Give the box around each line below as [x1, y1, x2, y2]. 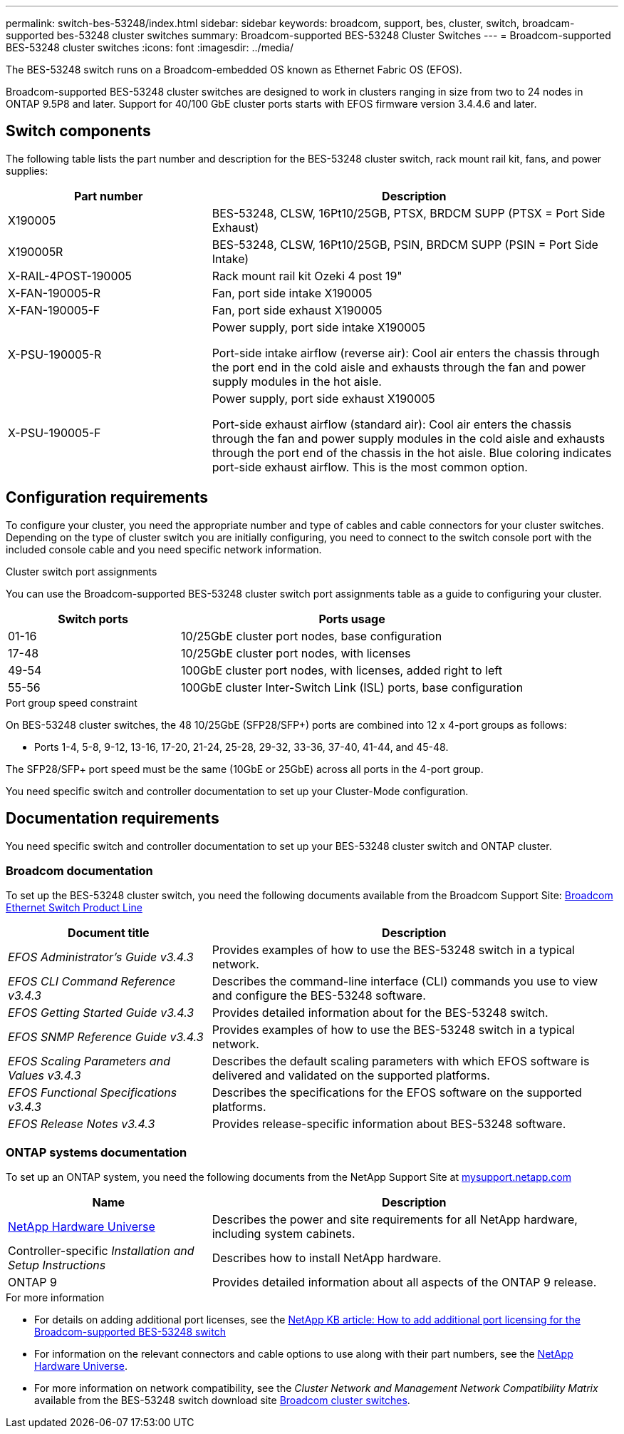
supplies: [6, 164, 48, 177]
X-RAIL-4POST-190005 [8, 268, 132, 283]
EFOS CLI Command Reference [8, 974, 176, 989]
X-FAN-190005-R [8, 285, 101, 300]
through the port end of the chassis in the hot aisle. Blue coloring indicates [212, 445, 612, 460]
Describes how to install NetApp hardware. [212, 1251, 442, 1266]
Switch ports [58, 611, 128, 626]
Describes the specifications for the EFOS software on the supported [212, 1085, 582, 1100]
